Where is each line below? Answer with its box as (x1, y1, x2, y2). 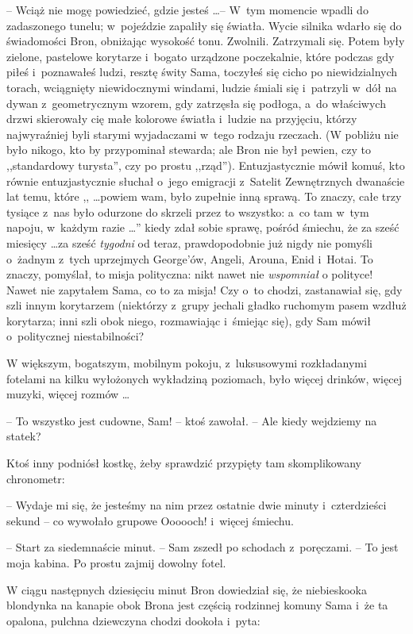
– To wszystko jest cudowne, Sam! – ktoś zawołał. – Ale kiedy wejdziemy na (6, 412, 377, 428)
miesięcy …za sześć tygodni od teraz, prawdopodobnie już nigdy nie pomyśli (6, 234, 372, 251)
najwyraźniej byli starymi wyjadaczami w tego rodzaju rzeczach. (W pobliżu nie (6, 125, 399, 142)
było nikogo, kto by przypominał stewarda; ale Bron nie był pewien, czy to (6, 141, 372, 158)
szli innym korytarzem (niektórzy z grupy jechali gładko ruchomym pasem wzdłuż (6, 297, 407, 313)
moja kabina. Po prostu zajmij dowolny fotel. (6, 555, 226, 571)
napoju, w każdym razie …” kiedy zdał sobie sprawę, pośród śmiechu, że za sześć (6, 219, 399, 236)
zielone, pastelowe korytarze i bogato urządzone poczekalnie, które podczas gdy (6, 48, 395, 64)
